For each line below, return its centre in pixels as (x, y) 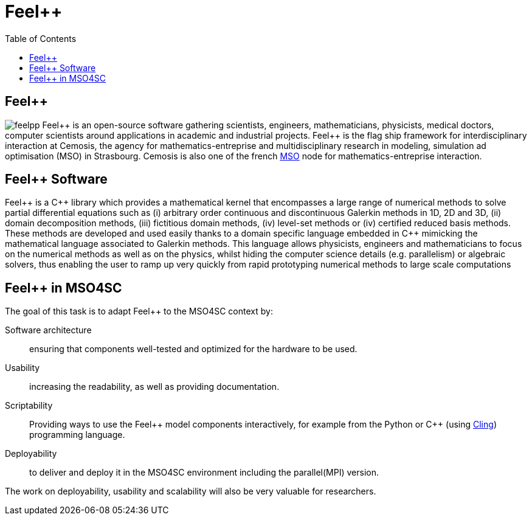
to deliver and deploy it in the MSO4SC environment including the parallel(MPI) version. (204, 473)
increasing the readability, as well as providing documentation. (154, 387)
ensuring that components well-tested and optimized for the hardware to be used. (193, 349)
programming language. (77, 435)
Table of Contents (41, 38)
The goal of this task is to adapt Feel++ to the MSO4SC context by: (139, 311)
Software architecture (48, 330)
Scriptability (29, 406)
